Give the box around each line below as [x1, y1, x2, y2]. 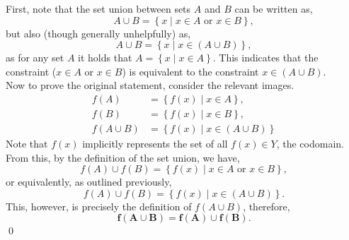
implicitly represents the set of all [82, 136, 228, 151]
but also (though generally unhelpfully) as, [6, 25, 191, 40]
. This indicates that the [212, 50, 319, 65]
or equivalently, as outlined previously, [6, 174, 172, 189]
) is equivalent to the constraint [122, 64, 259, 78]
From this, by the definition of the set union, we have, [6, 150, 240, 164]
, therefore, [243, 198, 290, 213]
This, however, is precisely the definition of [6, 198, 192, 213]
